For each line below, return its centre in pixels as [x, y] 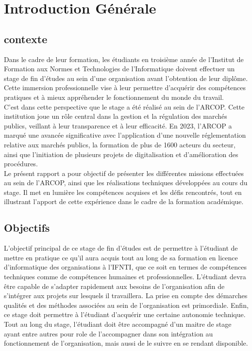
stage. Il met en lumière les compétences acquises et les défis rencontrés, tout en [123, 192]
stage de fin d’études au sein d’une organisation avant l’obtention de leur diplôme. [126, 78]
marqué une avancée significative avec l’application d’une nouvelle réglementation [125, 135]
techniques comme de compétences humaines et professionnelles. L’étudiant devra [125, 277]
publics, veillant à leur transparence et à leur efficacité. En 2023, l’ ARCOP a [118, 125]
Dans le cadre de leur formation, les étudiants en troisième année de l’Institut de [124, 59]
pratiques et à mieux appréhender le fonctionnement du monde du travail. [114, 97]
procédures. [21, 164]
